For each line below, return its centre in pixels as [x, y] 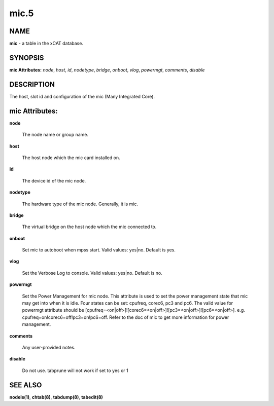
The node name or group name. [55, 135]
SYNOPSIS [27, 58]
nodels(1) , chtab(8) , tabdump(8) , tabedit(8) [56, 397]
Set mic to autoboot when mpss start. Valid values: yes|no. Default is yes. [99, 250]
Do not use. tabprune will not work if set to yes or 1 [75, 371]
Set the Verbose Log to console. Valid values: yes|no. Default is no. [92, 273]
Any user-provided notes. [49, 347]
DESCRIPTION [32, 84]
